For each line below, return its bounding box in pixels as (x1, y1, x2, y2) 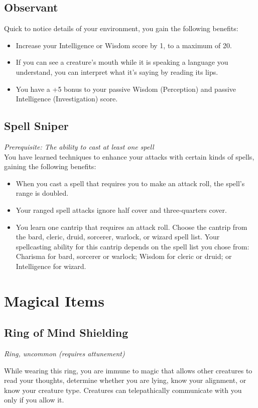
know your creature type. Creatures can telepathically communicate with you (4, 384, 242, 395)
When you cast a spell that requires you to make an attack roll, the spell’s (16, 178, 245, 188)
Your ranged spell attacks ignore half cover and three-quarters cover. (16, 204, 227, 215)
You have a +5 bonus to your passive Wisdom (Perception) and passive (16, 83, 236, 94)
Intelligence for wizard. (16, 260, 86, 271)
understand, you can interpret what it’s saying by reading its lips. (16, 66, 218, 77)
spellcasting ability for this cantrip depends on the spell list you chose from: (16, 241, 249, 251)
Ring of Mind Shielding (4, 325, 128, 340)
